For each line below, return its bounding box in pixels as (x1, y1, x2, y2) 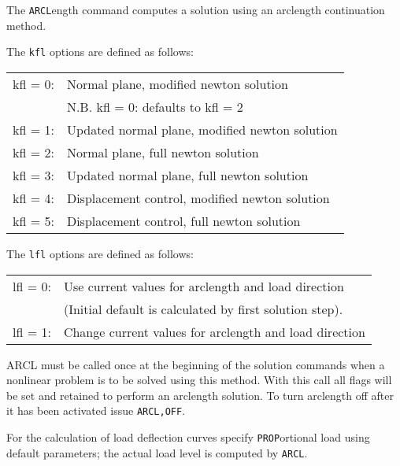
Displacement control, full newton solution (66, 211, 301, 230)
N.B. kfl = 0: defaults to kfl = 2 (66, 97, 243, 116)
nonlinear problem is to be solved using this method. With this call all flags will (6, 372, 392, 388)
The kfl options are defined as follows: (6, 43, 194, 60)
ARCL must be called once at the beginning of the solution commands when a (6, 356, 385, 372)
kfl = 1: (13, 120, 54, 139)
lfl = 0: (13, 276, 51, 295)
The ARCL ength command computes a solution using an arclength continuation (6, 2, 385, 17)
